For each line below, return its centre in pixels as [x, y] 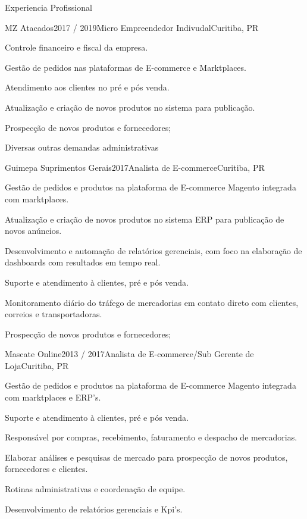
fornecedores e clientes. [46, 469]
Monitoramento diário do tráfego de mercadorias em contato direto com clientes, [152, 302]
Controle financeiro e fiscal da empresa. [76, 47]
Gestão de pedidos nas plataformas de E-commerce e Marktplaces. [126, 67]
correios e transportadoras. [54, 314]
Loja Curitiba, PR [37, 365]
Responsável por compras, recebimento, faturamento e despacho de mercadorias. [151, 437]
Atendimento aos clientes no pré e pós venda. [87, 87]
